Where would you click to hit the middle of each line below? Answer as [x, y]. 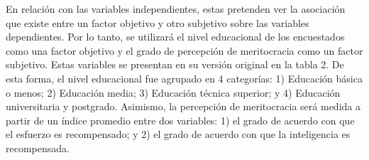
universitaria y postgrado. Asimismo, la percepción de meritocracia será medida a [183, 106]
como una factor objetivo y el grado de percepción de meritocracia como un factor [184, 50]
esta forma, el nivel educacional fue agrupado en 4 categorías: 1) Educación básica [184, 78]
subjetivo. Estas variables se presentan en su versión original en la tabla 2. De [175, 64]
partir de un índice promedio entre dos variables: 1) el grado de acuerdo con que [180, 120]
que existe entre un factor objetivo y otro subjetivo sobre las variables [158, 22]
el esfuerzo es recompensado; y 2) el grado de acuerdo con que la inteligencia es [178, 134]
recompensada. [38, 148]
